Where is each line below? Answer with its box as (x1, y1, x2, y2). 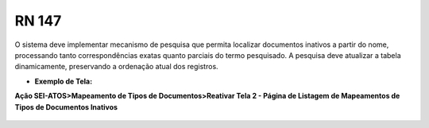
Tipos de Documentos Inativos (14, 102, 118, 111)
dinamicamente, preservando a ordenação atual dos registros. (14, 62, 218, 72)
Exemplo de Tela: (34, 76, 93, 86)
